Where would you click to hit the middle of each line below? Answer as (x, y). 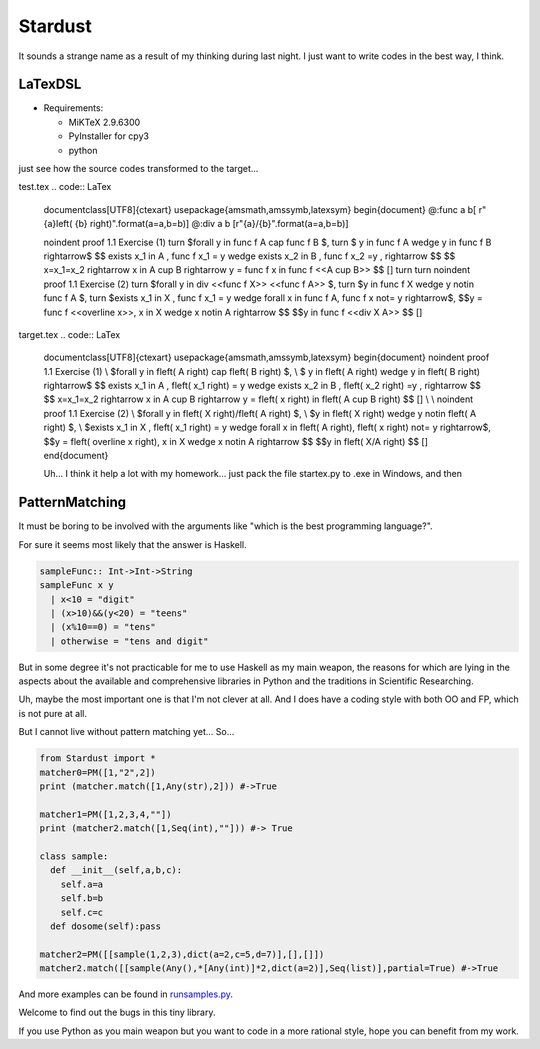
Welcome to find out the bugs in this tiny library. (117, 1012)
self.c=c (82, 912)
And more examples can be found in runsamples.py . (126, 994)
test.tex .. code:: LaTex (65, 187)
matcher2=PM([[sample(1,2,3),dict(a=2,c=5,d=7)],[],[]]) (182, 954)
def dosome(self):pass (106, 926)
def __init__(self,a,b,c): (116, 870)
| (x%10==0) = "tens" (103, 627)
